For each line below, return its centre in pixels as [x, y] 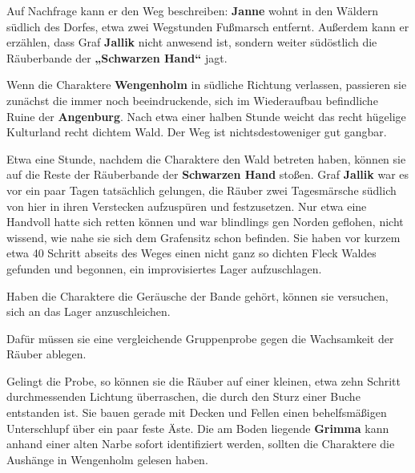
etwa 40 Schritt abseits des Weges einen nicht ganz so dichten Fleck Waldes [191, 253]
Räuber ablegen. [46, 354]
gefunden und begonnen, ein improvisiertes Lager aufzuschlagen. [164, 268]
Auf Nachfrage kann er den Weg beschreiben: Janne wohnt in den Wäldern [193, 10]
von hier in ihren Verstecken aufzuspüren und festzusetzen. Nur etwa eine [187, 206]
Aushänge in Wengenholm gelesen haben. [107, 459]
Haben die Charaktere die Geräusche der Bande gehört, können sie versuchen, [197, 295]
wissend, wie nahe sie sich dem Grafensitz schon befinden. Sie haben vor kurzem [203, 237]
